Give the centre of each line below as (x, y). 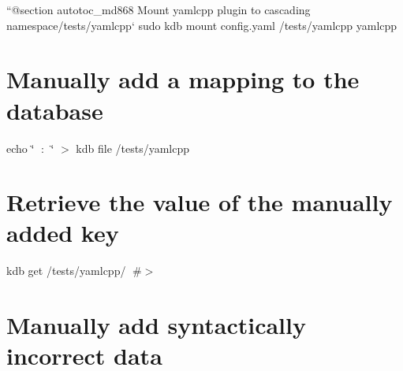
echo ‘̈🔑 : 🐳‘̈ (30, 148)
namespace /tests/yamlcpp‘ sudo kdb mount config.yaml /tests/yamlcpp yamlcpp (202, 25)
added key (63, 233)
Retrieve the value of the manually (200, 202)
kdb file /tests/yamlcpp (132, 148)
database (55, 110)
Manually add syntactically (156, 325)
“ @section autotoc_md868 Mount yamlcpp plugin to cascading (159, 9)
